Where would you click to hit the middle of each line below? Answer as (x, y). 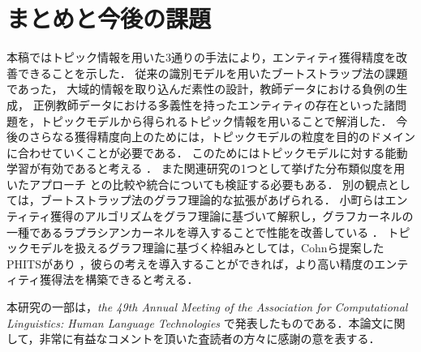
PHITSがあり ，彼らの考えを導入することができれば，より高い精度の (191, 263)
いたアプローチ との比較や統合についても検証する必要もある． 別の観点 (198, 184)
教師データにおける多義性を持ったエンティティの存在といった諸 (225, 104)
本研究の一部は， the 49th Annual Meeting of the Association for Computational (207, 307)
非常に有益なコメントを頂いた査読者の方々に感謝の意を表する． (210, 339)
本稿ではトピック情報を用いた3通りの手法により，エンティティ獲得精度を (202, 57)
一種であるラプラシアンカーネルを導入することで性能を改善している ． (195, 232)
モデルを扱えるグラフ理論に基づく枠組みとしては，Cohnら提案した (206, 248)
